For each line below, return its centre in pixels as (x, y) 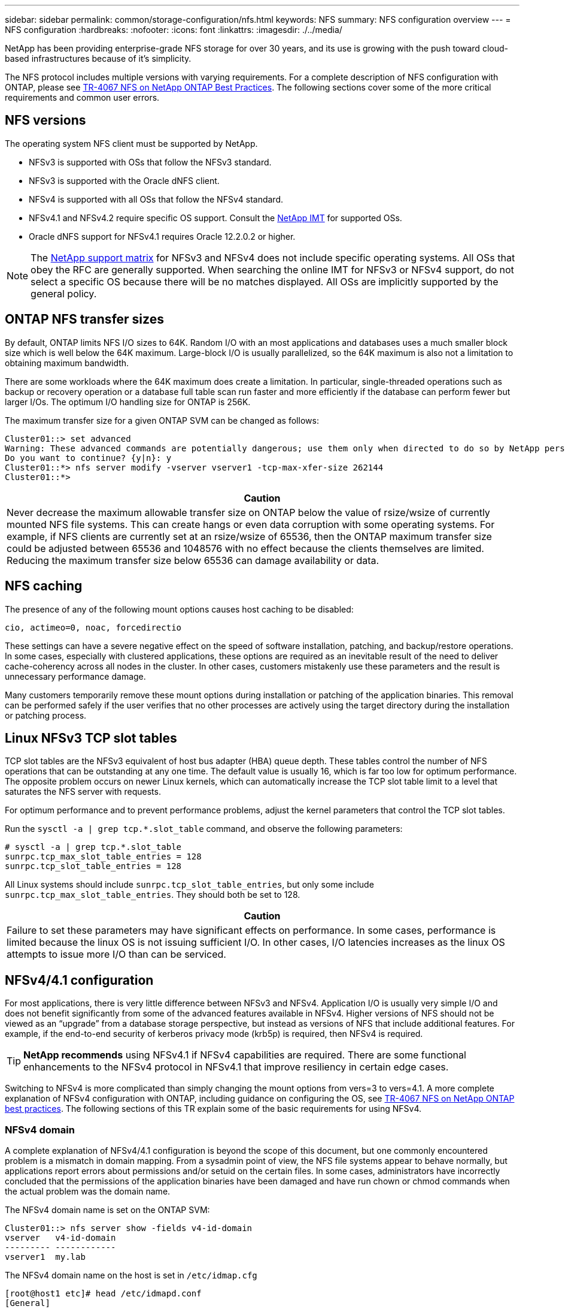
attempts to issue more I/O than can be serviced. (116, 954)
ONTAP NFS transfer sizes (84, 319)
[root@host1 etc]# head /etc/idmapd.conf (103, 1293)
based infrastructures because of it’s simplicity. (98, 58)
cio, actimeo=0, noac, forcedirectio (93, 627)
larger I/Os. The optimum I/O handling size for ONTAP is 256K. (128, 402)
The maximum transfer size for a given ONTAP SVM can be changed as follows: (162, 420)
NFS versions (45, 120)
